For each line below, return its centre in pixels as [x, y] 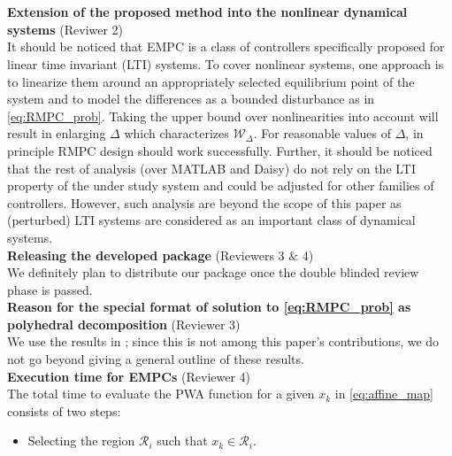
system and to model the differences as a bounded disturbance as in [191, 99]
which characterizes [176, 133]
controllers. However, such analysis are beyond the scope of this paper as [204, 202]
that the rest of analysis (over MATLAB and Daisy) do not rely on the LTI [212, 168]
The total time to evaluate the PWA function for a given [161, 394]
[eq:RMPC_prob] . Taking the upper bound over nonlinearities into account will [223, 116]
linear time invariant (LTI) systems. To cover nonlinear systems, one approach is [226, 63]
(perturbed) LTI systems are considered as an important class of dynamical [211, 220]
